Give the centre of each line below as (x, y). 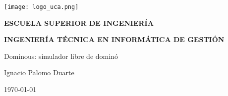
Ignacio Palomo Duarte (39, 72)
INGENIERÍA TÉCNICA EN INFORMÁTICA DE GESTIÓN (114, 39)
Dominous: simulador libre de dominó (61, 56)
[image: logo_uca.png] (41, 7)
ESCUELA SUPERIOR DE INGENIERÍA (79, 23)
